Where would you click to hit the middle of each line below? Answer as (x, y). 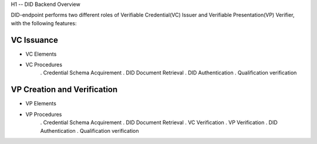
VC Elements (41, 54)
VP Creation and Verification (64, 90)
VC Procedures (44, 65)
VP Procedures (44, 114)
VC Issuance (34, 40)
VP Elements (41, 104)
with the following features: (44, 23)
